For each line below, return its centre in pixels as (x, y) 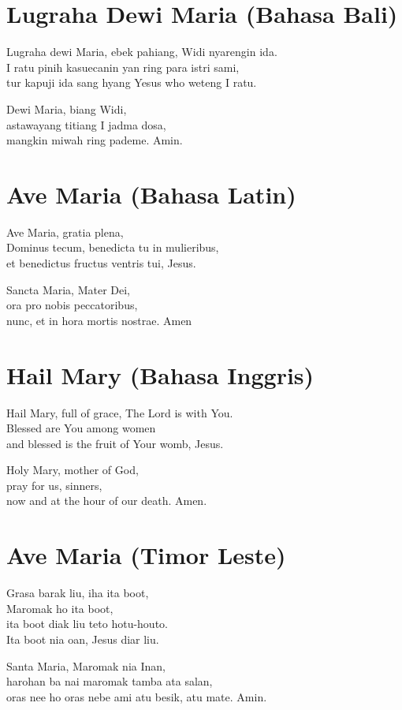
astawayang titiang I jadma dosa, (86, 124)
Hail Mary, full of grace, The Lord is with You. (120, 412)
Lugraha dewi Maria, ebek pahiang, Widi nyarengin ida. (142, 52)
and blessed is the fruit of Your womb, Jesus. (115, 443)
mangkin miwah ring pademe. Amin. (95, 140)
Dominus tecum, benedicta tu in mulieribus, (113, 247)
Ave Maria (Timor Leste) (146, 555)
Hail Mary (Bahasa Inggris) (160, 374)
